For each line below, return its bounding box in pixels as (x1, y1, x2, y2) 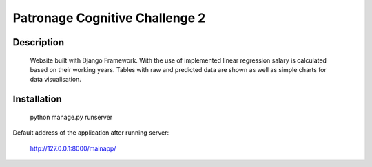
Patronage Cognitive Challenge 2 (12, 10, 206, 25)
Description (12, 36, 65, 48)
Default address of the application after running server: (12, 129, 169, 137)
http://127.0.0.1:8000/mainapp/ (30, 144, 116, 153)
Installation (12, 93, 62, 105)
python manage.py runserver (30, 113, 113, 121)
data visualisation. (30, 76, 82, 84)
